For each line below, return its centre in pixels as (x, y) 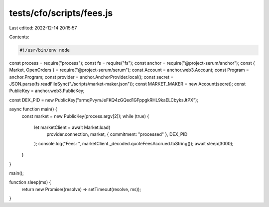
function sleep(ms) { (30, 182)
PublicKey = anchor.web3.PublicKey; (47, 91)
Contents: (19, 37)
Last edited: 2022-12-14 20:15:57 (43, 28)
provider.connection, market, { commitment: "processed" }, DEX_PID (117, 134)
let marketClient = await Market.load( (72, 127)
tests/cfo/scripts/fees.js (61, 13)
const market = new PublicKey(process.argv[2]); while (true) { (85, 116)
